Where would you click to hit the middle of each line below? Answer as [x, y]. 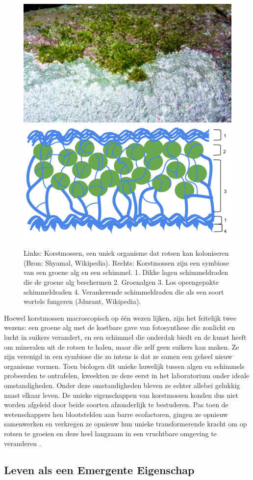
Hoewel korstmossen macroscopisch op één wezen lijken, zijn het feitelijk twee [120, 317]
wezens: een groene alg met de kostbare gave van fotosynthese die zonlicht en [120, 327]
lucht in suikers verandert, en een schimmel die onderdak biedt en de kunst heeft [125, 337]
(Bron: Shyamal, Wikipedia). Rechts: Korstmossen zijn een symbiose [126, 262]
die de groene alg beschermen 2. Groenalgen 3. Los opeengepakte [121, 282]
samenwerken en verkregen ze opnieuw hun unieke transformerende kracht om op [126, 424]
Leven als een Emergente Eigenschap [99, 469]
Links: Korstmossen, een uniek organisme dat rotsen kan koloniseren [126, 253]
